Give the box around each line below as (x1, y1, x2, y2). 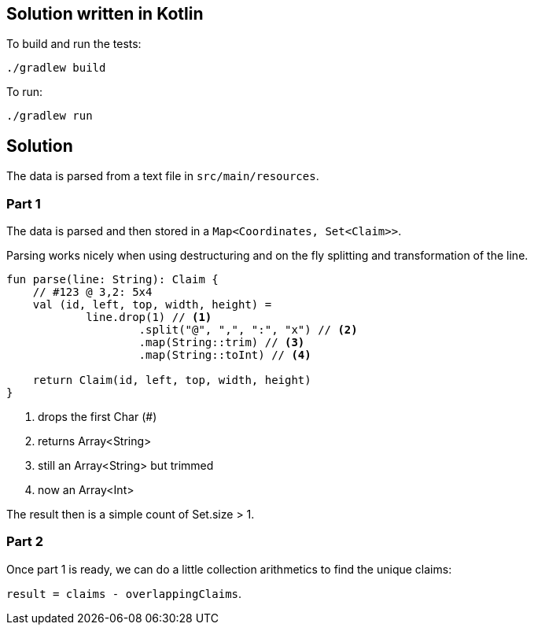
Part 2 (6, 533, 44, 550)
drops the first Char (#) (38, 410, 157, 424)
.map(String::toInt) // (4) (138, 349, 311, 362)
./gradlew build (6, 61, 106, 75)
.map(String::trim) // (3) (138, 336, 305, 349)
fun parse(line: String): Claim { (6, 273, 219, 286)
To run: (6, 85, 43, 99)
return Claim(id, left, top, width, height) (32, 374, 311, 387)
